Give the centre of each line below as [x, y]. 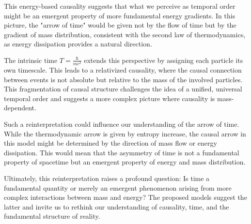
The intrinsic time [31, 60]
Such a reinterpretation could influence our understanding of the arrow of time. [122, 124]
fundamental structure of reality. [52, 216]
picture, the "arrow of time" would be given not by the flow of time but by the [120, 25]
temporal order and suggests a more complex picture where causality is [110, 98]
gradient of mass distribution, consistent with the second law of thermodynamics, [125, 34]
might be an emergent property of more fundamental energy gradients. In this [120, 15]
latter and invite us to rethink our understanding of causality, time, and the [117, 206]
